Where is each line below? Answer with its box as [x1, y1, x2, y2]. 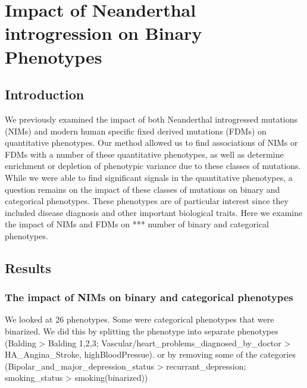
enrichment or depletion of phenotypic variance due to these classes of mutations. [5, 159, 301, 172]
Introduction [5, 85, 84, 104]
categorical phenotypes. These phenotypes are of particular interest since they [5, 195, 289, 207]
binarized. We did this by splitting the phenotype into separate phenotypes [5, 325, 278, 337]
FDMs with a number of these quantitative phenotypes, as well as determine [5, 148, 284, 160]
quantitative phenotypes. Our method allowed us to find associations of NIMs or [5, 136, 298, 149]
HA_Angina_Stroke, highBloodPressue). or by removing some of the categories [5, 348, 296, 361]
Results [5, 258, 51, 277]
